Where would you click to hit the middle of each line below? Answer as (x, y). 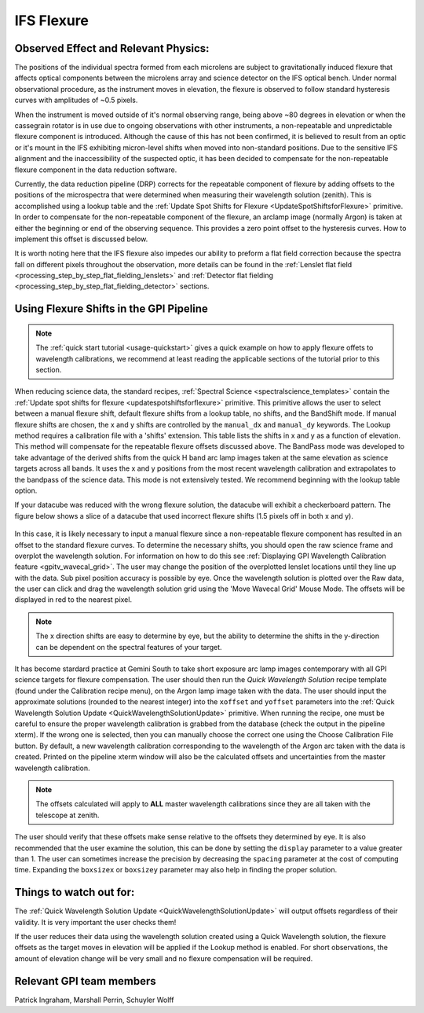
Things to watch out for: (75, 892)
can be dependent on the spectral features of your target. (129, 647)
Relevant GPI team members (85, 981)
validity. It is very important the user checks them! (95, 922)
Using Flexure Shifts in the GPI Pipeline (111, 309)
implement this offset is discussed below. (81, 239)
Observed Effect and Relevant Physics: (112, 48)
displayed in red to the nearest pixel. (73, 600)
